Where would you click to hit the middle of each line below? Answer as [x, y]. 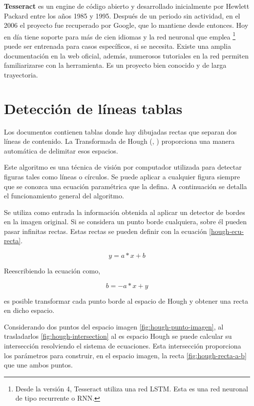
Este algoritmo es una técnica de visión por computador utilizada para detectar [123, 167]
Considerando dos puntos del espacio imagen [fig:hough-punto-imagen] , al [114, 326]
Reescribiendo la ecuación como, [52, 271]
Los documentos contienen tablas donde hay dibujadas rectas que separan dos [120, 131]
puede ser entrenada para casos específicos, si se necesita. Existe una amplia [117, 46]
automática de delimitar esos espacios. [61, 150]
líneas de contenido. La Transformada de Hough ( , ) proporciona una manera [119, 141]
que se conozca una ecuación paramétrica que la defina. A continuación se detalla [126, 186]
